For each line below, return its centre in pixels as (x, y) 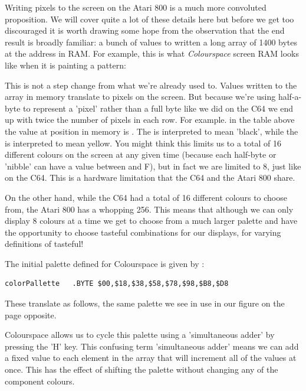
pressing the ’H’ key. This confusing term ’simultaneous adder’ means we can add (152, 346)
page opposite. (31, 315)
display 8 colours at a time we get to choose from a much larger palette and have (151, 221)
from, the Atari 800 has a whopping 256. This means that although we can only (149, 209)
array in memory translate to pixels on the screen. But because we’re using (140, 97)
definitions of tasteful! (44, 244)
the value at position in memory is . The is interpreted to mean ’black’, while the (152, 131)
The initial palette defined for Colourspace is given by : (105, 263)
